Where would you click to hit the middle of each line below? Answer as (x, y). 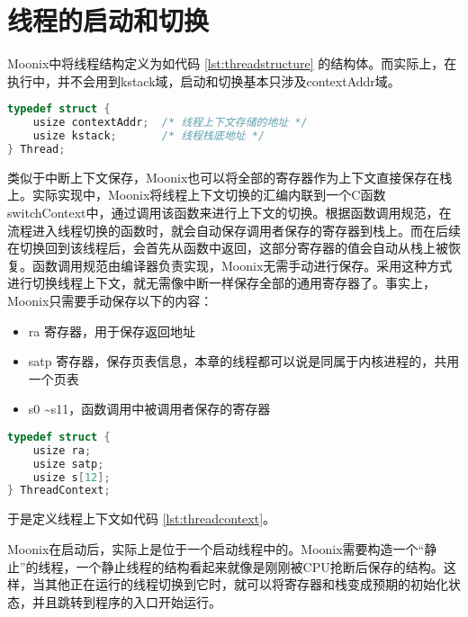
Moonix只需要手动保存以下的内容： (110, 300)
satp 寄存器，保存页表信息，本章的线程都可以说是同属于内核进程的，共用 (244, 361)
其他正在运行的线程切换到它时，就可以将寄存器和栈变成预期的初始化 (246, 584)
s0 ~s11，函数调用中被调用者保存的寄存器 (149, 409)
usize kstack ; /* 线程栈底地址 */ (149, 136)
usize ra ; (62, 450)
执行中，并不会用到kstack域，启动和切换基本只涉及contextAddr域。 (204, 80)
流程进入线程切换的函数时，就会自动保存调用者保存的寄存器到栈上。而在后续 (234, 230)
